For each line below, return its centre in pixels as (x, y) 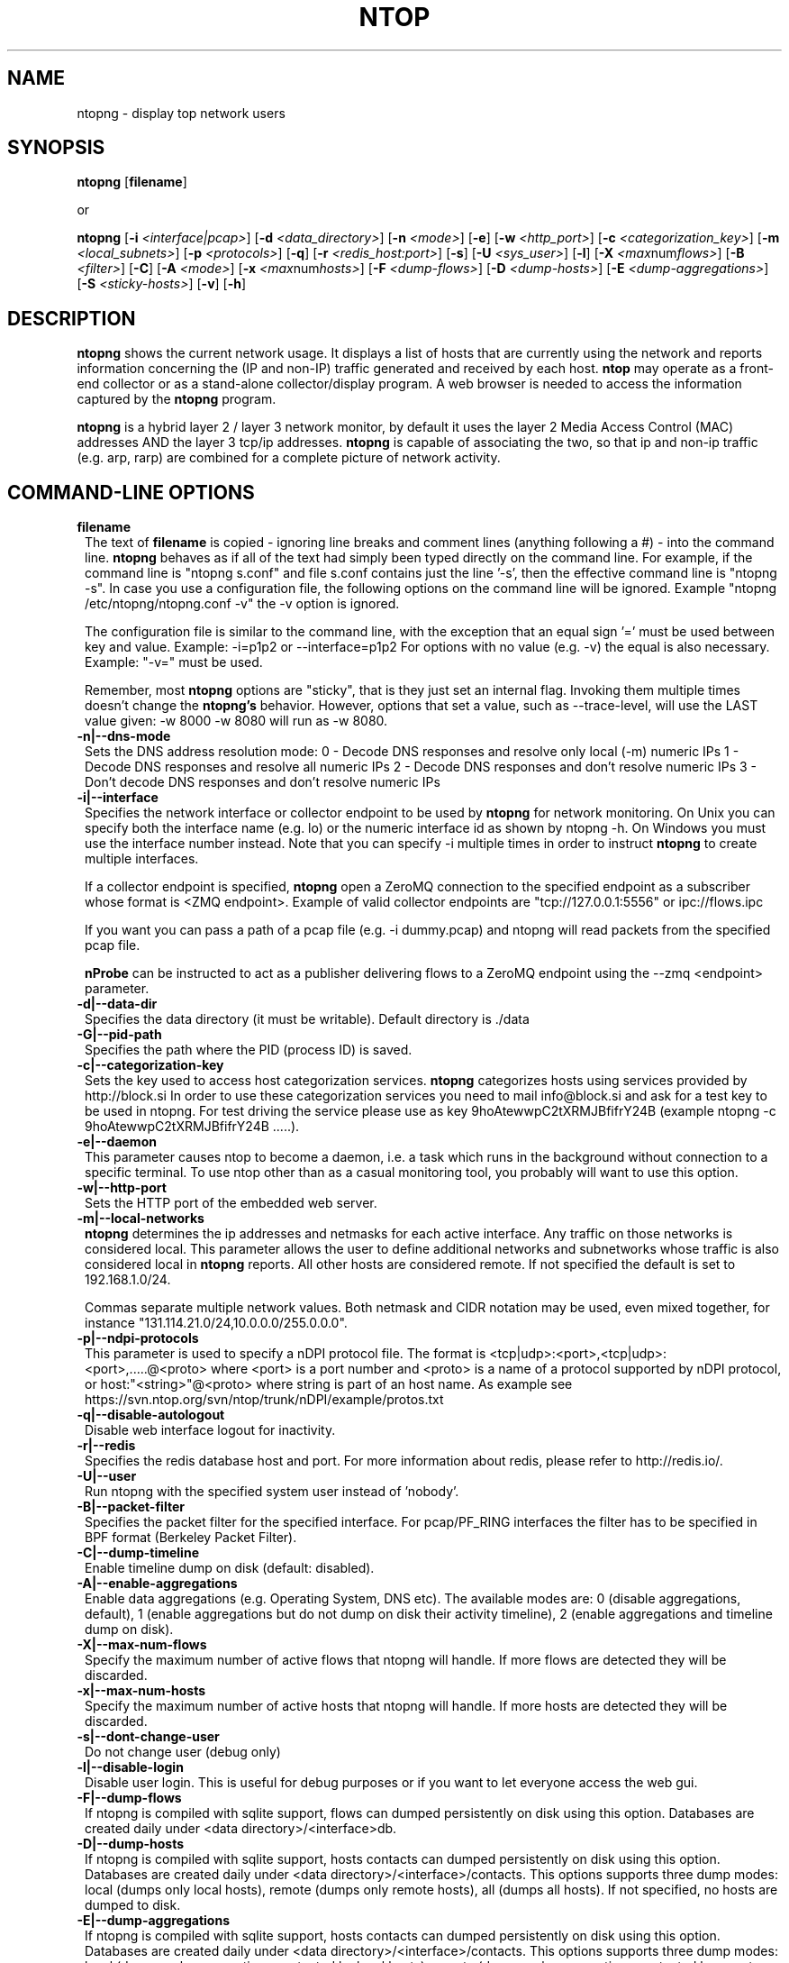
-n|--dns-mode (124, 736)
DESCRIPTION (72, 318)
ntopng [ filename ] (132, 182)
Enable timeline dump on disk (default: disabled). (230, 1568)
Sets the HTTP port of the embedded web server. (231, 1203)
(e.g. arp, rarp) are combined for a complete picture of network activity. (289, 458)
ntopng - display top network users (181, 113)
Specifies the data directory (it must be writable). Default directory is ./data (307, 1019)
